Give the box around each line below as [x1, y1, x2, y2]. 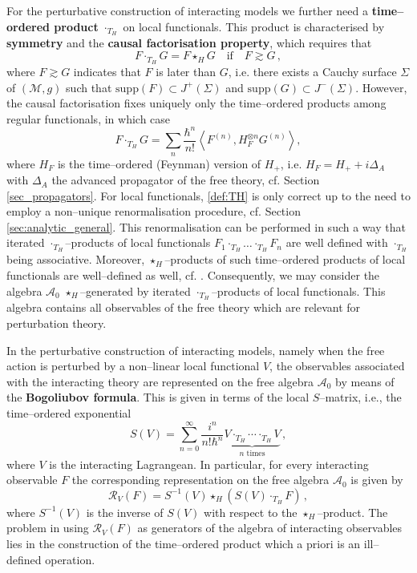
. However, [355, 79, 407, 95]
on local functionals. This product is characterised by [123, 18, 385, 34]
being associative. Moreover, [6, 251, 145, 268]
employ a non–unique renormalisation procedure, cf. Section [6, 203, 301, 220]
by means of [335, 373, 395, 389]
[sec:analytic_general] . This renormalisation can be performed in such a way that [6, 218, 406, 235]
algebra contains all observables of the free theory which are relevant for [6, 299, 361, 316]
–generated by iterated [80, 282, 191, 299]
